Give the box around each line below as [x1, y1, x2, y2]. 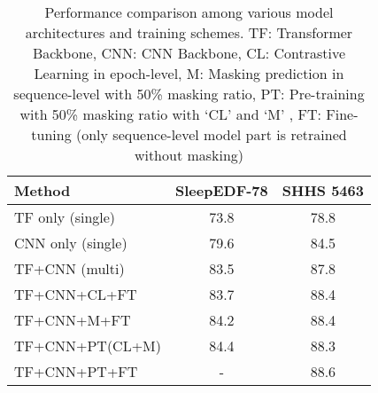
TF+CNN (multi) [14, 258, 125, 279]
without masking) [134, 145, 244, 165]
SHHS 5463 [282, 180, 364, 200]
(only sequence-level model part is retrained [76, 124, 347, 145]
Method [14, 180, 71, 200]
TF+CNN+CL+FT [14, 284, 137, 304]
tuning [31, 124, 72, 145]
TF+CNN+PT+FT [14, 361, 138, 381]
